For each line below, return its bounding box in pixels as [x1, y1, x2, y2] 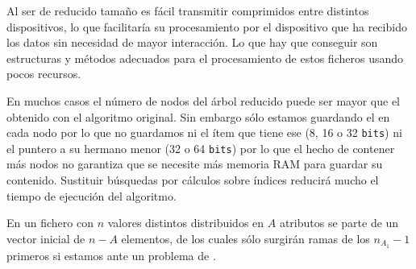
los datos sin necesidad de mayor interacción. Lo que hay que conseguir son [6, 34, 378, 51]
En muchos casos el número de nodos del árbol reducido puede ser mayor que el [6, 92, 401, 109]
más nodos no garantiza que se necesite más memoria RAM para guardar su [6, 155, 383, 172]
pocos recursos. [6, 65, 81, 82]
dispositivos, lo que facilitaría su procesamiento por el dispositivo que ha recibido [6, 18, 407, 35]
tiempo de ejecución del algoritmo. [6, 187, 177, 204]
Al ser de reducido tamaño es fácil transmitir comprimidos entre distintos [6, 2, 369, 19]
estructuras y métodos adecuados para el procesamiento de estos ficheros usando [6, 49, 403, 66]
